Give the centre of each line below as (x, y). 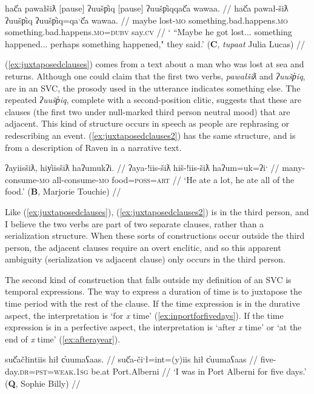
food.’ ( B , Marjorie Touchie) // (63, 191)
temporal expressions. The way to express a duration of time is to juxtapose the (153, 291)
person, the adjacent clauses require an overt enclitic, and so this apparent (143, 247)
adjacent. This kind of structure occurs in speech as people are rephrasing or (147, 123)
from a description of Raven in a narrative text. (93, 147)
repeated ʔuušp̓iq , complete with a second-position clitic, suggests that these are (153, 100)
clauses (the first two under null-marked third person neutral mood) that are (148, 111)
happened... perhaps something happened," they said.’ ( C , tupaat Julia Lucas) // (155, 43)
